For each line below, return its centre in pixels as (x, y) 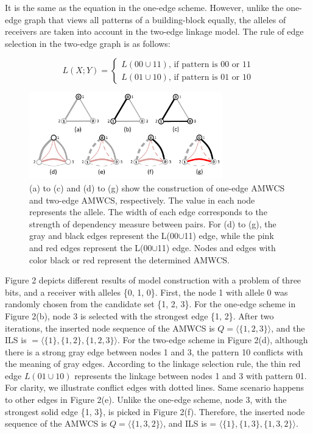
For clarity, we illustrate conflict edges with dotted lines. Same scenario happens (155, 387)
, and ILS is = (190, 423)
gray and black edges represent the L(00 (104, 236)
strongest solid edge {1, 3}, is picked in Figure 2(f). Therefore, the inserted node (155, 411)
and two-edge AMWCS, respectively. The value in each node (142, 200)
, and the (288, 328)
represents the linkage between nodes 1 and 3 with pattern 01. (191, 375)
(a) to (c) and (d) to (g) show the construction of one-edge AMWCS (157, 187)
